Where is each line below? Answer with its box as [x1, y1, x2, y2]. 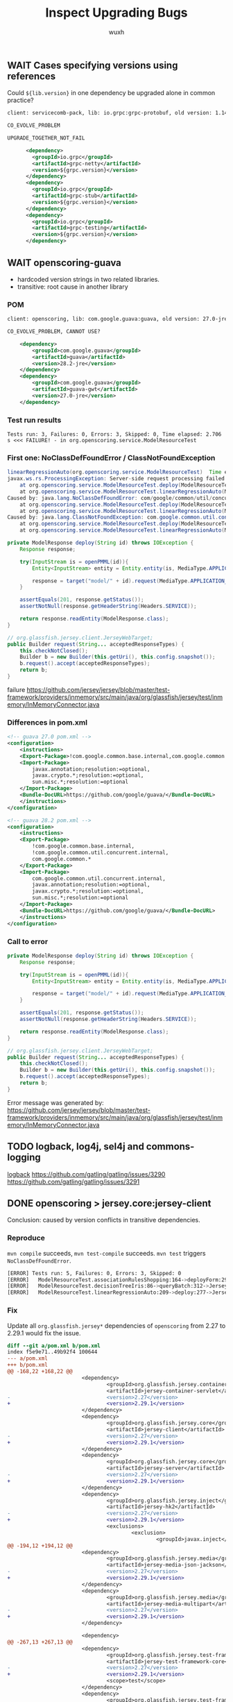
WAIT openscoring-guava [7, 257, 121, 269]
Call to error [7, 936, 49, 946]
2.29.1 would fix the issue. [7, 1329, 81, 1337]
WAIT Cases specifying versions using [7, 59, 178, 71]
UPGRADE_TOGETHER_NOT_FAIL [7, 135, 85, 142]
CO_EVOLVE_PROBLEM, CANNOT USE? [7, 328, 101, 335]
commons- [146, 1140, 195, 1153]
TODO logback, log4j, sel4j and [7, 1140, 144, 1153]
